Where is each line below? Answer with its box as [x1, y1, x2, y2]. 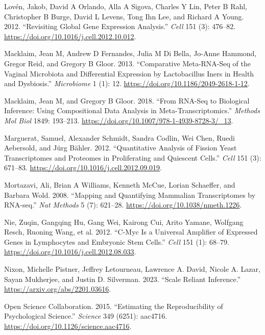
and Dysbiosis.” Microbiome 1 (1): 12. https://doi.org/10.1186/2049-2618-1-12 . [4, 78, 250, 89]
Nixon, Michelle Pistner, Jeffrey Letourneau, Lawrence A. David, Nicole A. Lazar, [4, 264, 260, 274]
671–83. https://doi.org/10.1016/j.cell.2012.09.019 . [4, 162, 162, 173]
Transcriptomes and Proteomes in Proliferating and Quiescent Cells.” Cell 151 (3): [4, 152, 261, 163]
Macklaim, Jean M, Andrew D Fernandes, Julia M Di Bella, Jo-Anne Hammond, [4, 48, 257, 59]
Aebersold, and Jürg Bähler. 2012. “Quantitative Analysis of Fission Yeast [4, 142, 237, 153]
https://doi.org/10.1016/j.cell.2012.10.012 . [4, 31, 136, 41]
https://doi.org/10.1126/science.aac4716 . [4, 321, 132, 331]
